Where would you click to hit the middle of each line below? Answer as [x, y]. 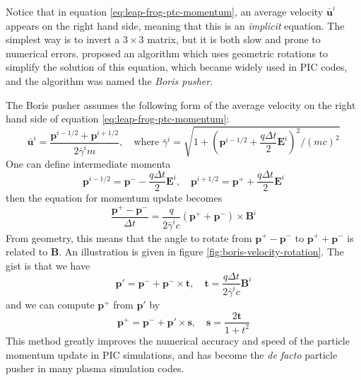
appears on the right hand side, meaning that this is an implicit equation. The [175, 25]
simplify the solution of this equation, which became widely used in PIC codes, [177, 67]
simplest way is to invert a [63, 39]
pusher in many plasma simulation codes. [95, 368]
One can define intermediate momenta [88, 163]
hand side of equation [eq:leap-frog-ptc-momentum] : [118, 119]
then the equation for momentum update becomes [114, 198]
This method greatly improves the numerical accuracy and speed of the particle [178, 340]
